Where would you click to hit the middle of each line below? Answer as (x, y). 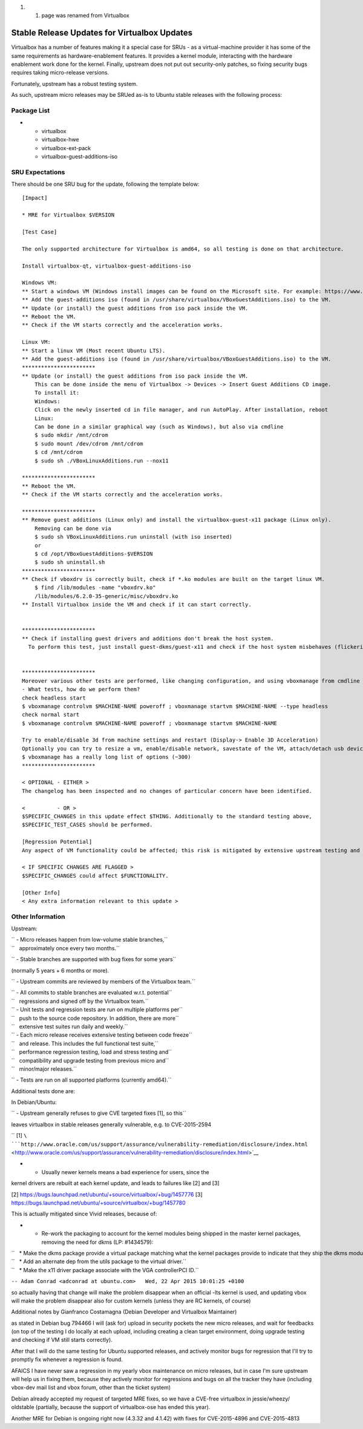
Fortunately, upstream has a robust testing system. (74, 84)
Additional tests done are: (43, 1091)
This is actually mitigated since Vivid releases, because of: (84, 1214)
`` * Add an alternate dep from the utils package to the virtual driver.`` (99, 1261)
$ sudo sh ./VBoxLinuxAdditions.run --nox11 (101, 461)
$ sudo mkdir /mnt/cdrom (71, 435)
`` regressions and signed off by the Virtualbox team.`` (80, 1001)
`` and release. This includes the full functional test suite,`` (85, 1043)
